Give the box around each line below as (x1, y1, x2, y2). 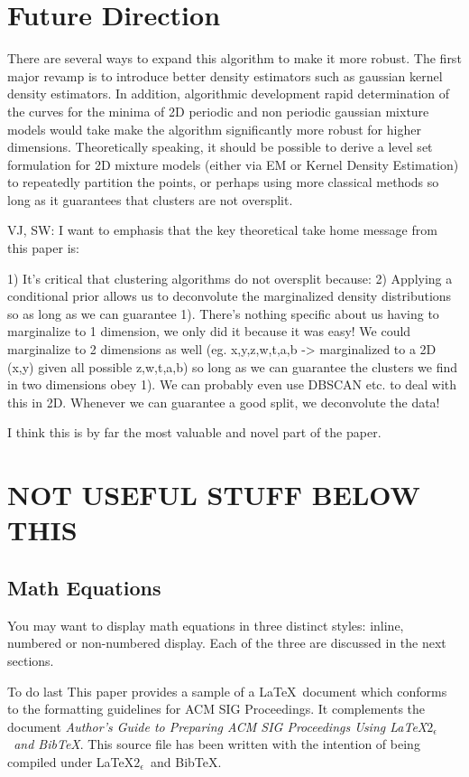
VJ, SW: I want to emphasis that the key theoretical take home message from (7, 220, 437, 239)
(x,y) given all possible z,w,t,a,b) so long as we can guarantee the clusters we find (7, 357, 458, 376)
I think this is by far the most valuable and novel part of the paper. (7, 423, 382, 442)
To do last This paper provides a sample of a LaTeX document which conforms (7, 681, 447, 700)
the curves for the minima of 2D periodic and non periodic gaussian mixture (7, 101, 429, 120)
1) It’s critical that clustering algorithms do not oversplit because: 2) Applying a (7, 268, 453, 287)
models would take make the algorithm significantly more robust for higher (7, 119, 421, 138)
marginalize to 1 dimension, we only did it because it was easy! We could (7, 322, 411, 341)
